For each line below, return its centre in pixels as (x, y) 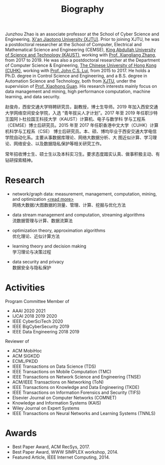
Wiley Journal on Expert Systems (46, 408)
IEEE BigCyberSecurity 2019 (41, 327)
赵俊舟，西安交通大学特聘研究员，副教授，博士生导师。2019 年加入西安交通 (82, 107)
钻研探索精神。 (20, 160)
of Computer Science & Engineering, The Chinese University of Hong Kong (81, 65)
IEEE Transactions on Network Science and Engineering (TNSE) (76, 377)
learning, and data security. (33, 97)
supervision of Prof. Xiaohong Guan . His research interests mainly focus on (81, 86)
